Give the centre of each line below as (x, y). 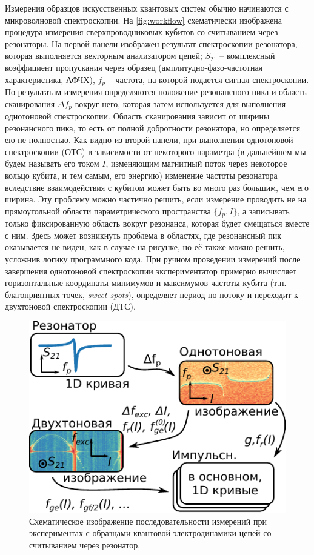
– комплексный (247, 55)
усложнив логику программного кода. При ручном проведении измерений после (153, 259)
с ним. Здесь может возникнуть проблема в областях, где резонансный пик (143, 235)
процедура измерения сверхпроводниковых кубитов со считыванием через (142, 32)
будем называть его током (52, 163)
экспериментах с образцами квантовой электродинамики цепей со (150, 533)
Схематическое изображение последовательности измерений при (148, 521)
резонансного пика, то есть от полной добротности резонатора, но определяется (153, 128)
